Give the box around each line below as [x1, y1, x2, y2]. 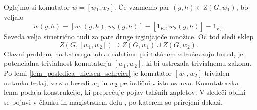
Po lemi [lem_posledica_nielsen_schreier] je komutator [4, 67, 172, 78]
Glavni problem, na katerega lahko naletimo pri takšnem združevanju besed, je [4, 48, 243, 58]
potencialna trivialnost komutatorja [4, 58, 112, 68]
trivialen [204, 67, 230, 78]
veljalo [4, 11, 24, 22]
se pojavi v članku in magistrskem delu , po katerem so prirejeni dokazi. [4, 96, 223, 107]
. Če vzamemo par [114, 2, 170, 12]
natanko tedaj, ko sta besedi [4, 77, 90, 87]
